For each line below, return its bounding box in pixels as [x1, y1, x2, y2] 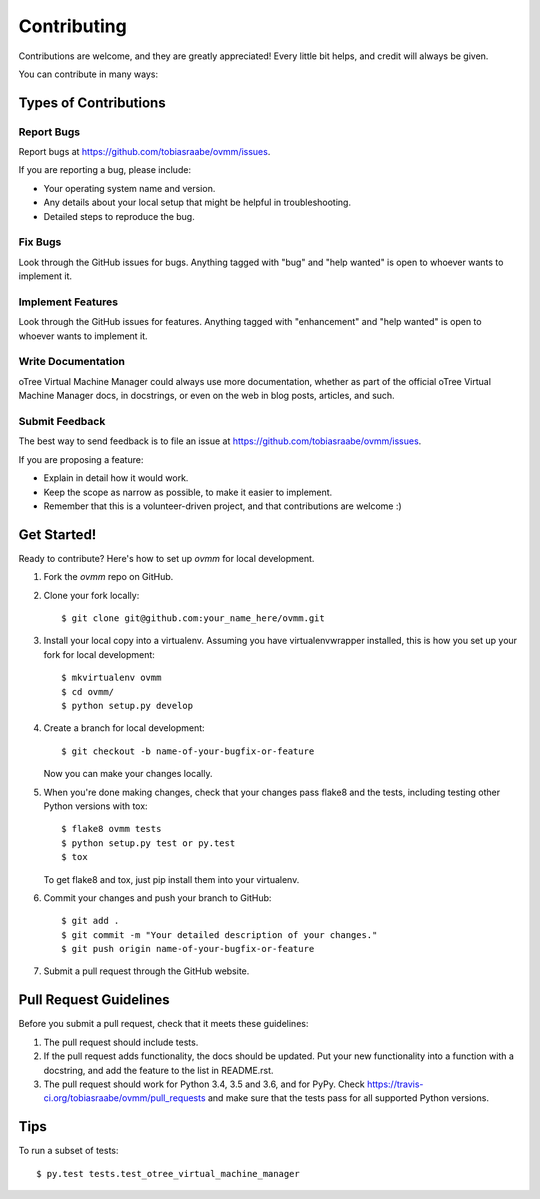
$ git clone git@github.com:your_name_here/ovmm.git [61, 613, 325, 624]
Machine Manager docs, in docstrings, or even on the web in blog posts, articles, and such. [18, 390, 395, 402]
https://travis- [366, 1078, 424, 1090]
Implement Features [18, 295, 119, 309]
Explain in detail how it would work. [43, 472, 189, 484]
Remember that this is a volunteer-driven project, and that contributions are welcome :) [43, 500, 402, 512]
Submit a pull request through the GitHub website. [43, 965, 250, 977]
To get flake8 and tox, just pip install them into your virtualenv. [43, 873, 300, 885]
